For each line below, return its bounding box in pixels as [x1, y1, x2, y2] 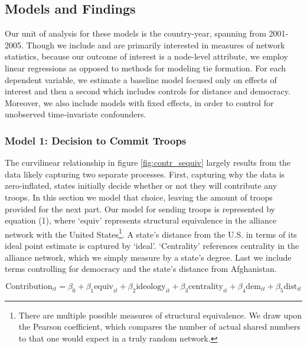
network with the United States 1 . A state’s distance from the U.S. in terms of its [5, 226, 297, 240]
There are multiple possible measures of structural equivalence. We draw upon [18, 308, 302, 321]
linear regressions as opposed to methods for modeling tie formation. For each [5, 61, 286, 74]
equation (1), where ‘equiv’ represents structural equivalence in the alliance [5, 214, 277, 226]
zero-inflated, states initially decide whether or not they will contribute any [5, 179, 277, 192]
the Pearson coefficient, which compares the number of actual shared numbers [18, 320, 301, 333]
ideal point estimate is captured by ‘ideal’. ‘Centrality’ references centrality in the [5, 239, 299, 251]
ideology [136, 282, 166, 291]
